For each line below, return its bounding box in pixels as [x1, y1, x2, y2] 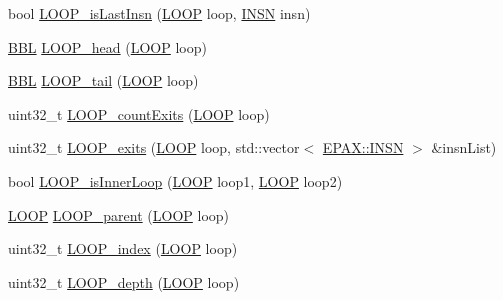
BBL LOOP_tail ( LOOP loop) [8, 70, 199, 91]
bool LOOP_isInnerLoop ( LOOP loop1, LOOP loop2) [8, 170, 343, 191]
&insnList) [431, 137, 497, 158]
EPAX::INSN [322, 137, 404, 158]
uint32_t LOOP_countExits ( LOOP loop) [8, 103, 270, 124]
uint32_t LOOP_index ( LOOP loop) [8, 238, 238, 259]
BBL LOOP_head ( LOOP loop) [8, 36, 207, 57]
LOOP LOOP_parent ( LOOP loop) [8, 204, 230, 225]
